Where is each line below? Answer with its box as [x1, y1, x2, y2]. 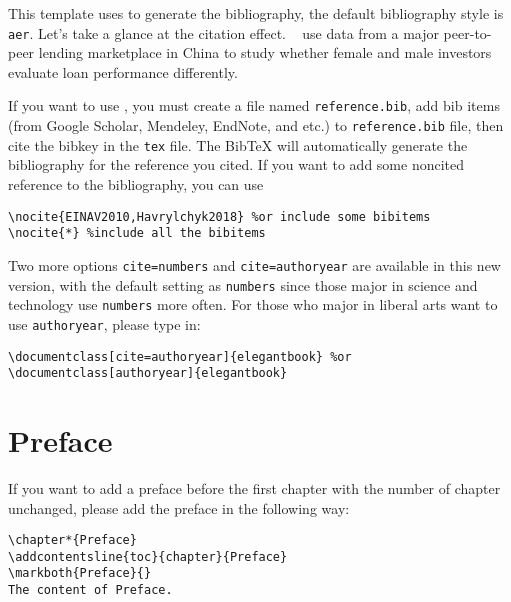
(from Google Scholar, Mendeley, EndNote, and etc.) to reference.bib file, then [8, 115, 504, 136]
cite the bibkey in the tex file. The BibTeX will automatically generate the [8, 134, 468, 155]
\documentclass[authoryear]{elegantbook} [8, 366, 288, 381]
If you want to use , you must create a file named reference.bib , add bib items [8, 95, 500, 116]
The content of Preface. [8, 583, 173, 598]
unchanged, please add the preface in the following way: [8, 497, 350, 518]
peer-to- [443, 22, 492, 43]
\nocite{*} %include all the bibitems [8, 226, 266, 241]
